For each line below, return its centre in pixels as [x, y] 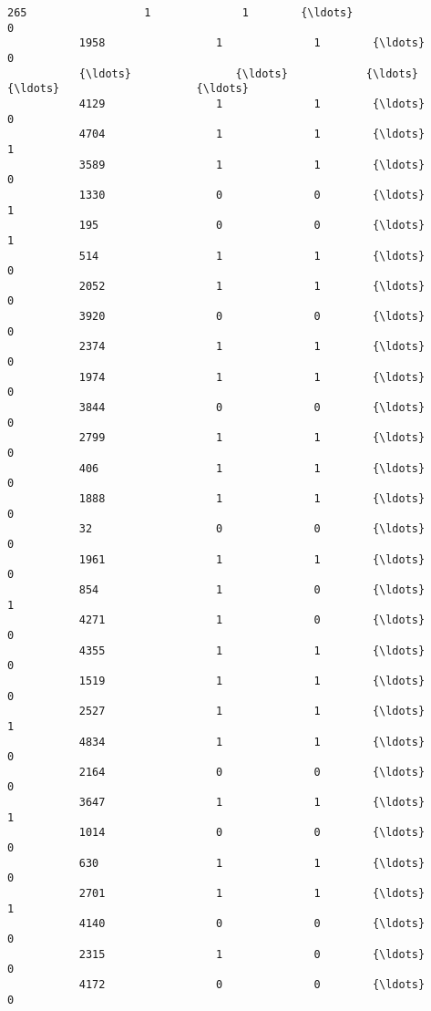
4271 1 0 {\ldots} [252, 620]
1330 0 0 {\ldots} [252, 195]
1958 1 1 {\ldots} [252, 43]
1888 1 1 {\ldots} [252, 499]
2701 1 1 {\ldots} [252, 894]
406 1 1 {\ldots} [252, 468]
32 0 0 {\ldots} [252, 529]
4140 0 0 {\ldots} [252, 924]
